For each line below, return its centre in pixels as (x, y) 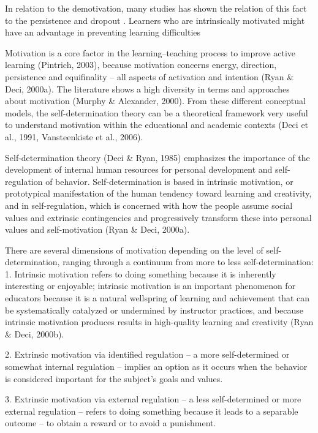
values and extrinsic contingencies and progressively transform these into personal (158, 217)
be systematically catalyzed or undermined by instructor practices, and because (154, 310)
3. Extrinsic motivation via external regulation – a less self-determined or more (153, 399)
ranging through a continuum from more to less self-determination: (188, 262)
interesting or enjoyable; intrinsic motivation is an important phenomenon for (150, 286)
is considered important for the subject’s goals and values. (114, 378)
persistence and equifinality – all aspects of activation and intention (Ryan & (150, 76)
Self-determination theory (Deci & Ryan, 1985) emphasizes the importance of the (157, 157)
